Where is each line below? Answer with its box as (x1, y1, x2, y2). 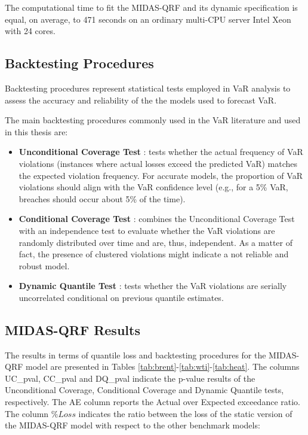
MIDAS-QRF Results (5, 320, 140, 339)
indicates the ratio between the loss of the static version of (78, 407, 292, 419)
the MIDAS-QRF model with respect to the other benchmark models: (5, 419, 260, 431)
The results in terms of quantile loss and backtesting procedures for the (5, 348, 266, 361)
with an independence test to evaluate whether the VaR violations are (19, 224, 275, 236)
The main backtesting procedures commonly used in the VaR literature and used (5, 114, 301, 126)
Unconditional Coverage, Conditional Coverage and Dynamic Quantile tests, (5, 384, 284, 396)
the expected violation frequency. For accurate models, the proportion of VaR (19, 169, 303, 181)
